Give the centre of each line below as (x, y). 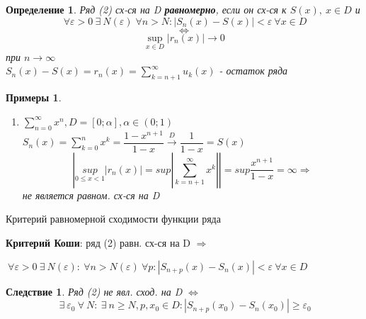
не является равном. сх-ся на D (91, 195)
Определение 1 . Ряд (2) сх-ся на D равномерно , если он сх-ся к (146, 9)
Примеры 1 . (34, 97)
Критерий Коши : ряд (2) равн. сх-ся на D (98, 242)
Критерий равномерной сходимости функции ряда (113, 219)
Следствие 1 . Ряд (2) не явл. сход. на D (94, 291)
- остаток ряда (253, 71)
